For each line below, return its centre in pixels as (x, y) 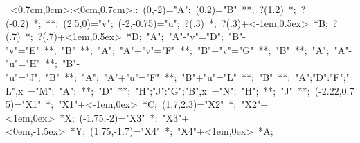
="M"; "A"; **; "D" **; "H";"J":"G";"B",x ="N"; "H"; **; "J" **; (169, 90)
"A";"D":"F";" (322, 76)
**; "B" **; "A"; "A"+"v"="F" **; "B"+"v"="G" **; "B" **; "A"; (187, 49)
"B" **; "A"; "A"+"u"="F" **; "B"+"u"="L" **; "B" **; (168, 76)
